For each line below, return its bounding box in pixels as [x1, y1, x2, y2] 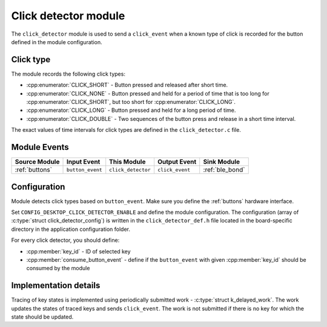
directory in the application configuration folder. [11, 225, 130, 233]
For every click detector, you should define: [11, 236, 120, 244]
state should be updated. [11, 313, 74, 320]
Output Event [157, 158, 197, 166]
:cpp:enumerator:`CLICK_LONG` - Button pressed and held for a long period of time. [26, 106, 236, 114]
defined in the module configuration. [11, 38, 102, 45]
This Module [109, 158, 146, 166]
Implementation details [11, 280, 101, 291]
